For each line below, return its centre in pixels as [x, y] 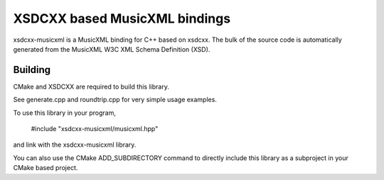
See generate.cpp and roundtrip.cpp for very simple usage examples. [115, 100]
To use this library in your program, [65, 113]
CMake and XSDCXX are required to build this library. [91, 86]
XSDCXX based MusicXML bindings [122, 18]
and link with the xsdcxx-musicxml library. [75, 145]
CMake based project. [46, 168]
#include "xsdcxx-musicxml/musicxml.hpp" [95, 129]
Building [32, 70]
